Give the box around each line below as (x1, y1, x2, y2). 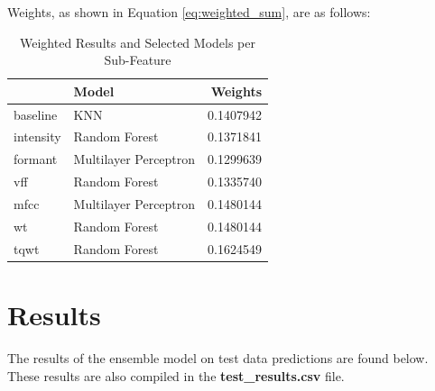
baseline (14, 105, 58, 123)
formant (14, 150, 58, 168)
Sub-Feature (104, 50, 171, 69)
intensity (14, 127, 61, 146)
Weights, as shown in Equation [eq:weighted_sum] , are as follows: (7, 3, 371, 21)
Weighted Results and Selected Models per (19, 32, 255, 51)
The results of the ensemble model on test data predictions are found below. (7, 348, 429, 367)
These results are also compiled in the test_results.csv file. (7, 366, 345, 385)
